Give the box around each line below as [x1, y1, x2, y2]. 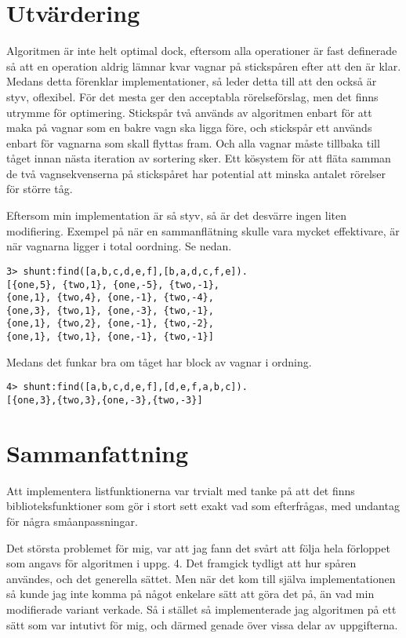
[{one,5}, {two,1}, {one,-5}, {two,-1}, [6, 279, 220, 290]
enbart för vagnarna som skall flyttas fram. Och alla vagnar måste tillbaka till [6, 134, 380, 151]
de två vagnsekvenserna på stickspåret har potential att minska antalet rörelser [6, 165, 386, 181]
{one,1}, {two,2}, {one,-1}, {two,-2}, [6, 318, 214, 330]
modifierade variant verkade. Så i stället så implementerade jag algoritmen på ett [6, 600, 397, 617]
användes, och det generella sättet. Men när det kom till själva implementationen [6, 570, 396, 586]
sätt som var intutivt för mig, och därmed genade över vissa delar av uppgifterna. [6, 616, 398, 633]
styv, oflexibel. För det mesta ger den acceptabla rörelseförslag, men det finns [6, 88, 379, 104]
